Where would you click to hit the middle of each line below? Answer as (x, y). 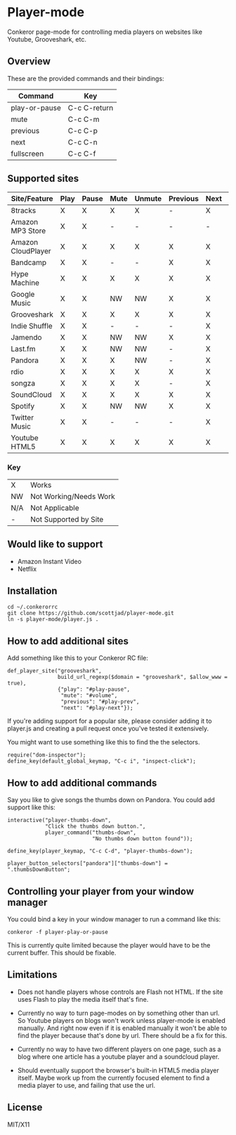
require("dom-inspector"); (47, 755)
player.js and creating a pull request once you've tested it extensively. (108, 729)
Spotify (23, 406)
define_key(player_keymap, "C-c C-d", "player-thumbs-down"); (100, 851)
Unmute (148, 198)
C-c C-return (91, 108)
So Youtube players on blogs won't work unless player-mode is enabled (122, 1020)
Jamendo (26, 337)
